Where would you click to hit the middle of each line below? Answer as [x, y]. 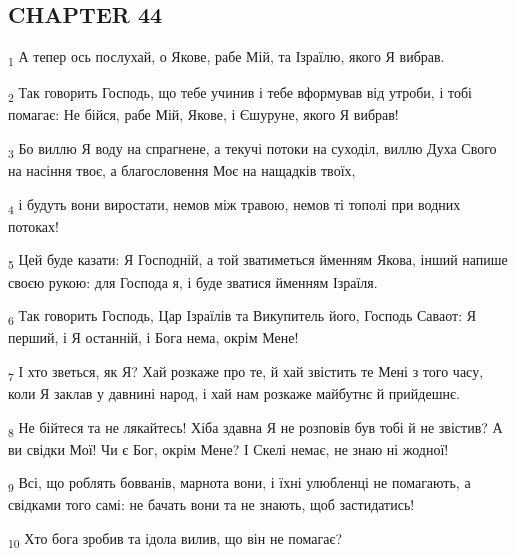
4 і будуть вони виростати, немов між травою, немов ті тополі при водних [234, 205]
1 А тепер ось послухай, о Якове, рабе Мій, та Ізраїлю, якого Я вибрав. [226, 57]
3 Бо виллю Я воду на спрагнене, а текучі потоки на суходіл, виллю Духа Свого [252, 149]
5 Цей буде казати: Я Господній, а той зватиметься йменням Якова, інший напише [258, 261]
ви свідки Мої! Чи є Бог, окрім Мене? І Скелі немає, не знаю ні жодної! [228, 448]
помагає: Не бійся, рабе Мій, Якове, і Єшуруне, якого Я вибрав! [203, 114]
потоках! [33, 225]
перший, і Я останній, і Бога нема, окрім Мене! [153, 337]
